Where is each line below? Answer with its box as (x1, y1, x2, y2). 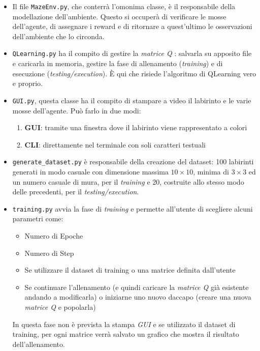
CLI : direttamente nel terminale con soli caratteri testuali (24, 139, 206, 150)
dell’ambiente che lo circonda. (12, 31, 105, 41)
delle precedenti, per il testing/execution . (12, 186, 139, 197)
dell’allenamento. (12, 338, 65, 349)
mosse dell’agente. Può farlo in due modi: (12, 105, 141, 115)
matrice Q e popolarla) (24, 301, 96, 312)
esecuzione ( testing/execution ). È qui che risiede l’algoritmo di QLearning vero (12, 68, 256, 78)
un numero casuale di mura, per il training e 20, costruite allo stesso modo (12, 176, 244, 187)
